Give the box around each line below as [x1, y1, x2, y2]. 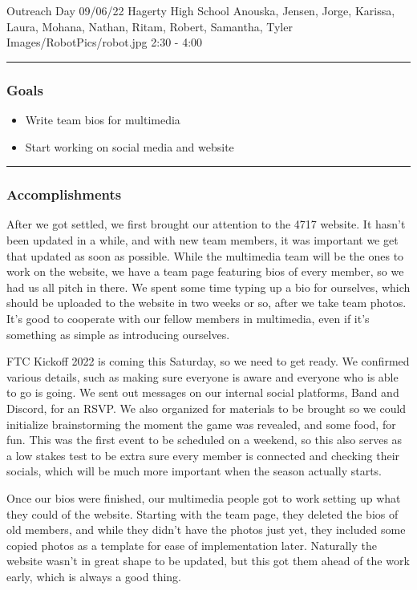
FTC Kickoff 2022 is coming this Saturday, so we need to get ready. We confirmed [6, 353, 410, 370]
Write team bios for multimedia [25, 111, 180, 127]
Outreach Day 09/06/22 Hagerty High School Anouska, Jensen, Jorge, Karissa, [6, 2, 395, 18]
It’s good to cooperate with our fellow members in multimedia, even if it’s [6, 309, 370, 326]
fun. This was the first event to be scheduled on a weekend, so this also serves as [6, 431, 403, 448]
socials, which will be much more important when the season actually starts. [6, 463, 382, 479]
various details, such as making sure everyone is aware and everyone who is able [6, 368, 399, 385]
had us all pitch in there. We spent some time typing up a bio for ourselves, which [6, 278, 411, 295]
